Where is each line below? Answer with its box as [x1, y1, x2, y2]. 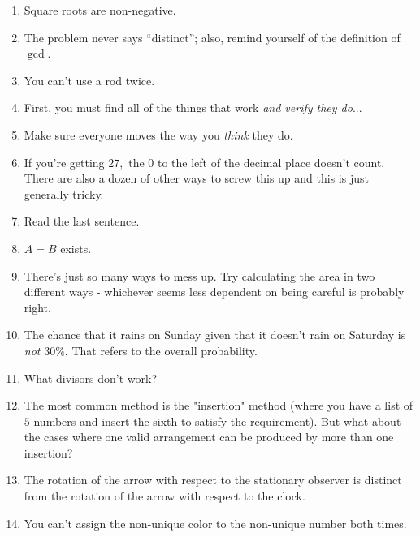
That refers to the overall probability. [71, 342, 258, 359]
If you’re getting [24, 153, 105, 170]
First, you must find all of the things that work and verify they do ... [24, 99, 362, 116]
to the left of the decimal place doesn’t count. [157, 153, 385, 170]
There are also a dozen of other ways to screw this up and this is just [24, 170, 369, 187]
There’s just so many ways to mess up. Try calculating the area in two [24, 267, 375, 284]
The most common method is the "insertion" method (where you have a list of [24, 397, 414, 414]
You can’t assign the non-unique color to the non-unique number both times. [24, 514, 407, 531]
